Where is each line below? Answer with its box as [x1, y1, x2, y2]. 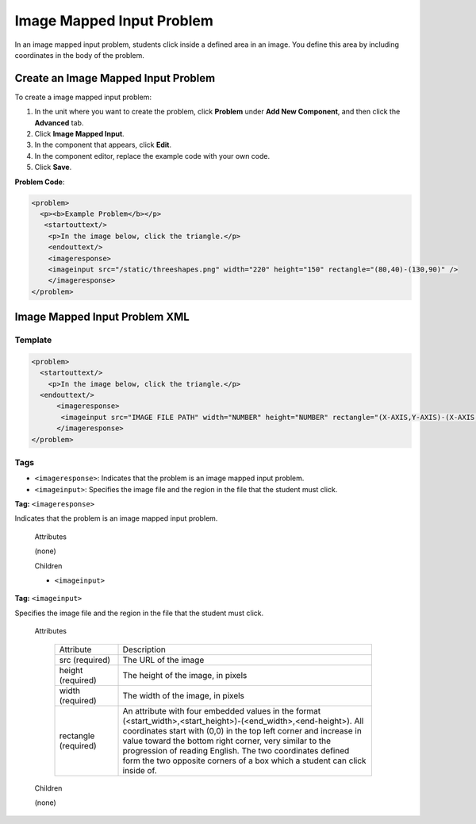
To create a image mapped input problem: [14, 92, 152, 102]
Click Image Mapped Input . [34, 129, 125, 139]
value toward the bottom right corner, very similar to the [122, 735, 331, 746]
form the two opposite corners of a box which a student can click [122, 755, 367, 766]
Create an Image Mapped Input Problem [14, 71, 216, 85]
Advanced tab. [34, 117, 84, 127]
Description [122, 644, 166, 655]
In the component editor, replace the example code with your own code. [34, 151, 271, 160]
